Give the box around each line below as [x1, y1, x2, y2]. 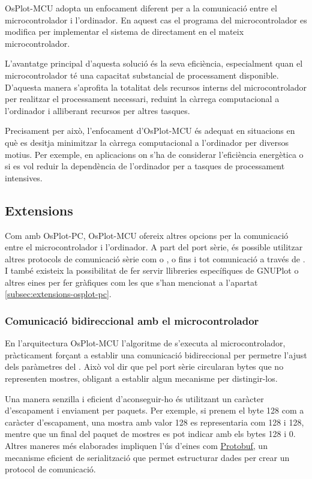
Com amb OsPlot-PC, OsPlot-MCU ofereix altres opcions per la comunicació [5, 229, 289, 241]
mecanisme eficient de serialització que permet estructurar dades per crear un [5, 451, 290, 463]
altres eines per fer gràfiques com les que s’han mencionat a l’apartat [5, 276, 258, 288]
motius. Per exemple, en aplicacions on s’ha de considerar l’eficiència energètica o [5, 148, 304, 160]
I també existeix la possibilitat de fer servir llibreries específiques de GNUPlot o [5, 264, 299, 277]
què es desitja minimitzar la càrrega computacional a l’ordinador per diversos [5, 136, 289, 148]
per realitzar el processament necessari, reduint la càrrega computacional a [5, 92, 280, 105]
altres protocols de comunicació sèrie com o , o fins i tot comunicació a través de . [5, 252, 305, 265]
